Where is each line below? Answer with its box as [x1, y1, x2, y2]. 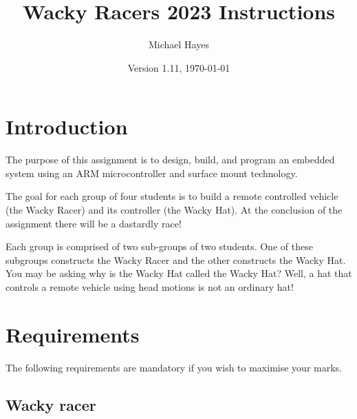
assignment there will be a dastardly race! [6, 216, 182, 230]
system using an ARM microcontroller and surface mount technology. [6, 165, 298, 180]
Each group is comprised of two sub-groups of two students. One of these [6, 239, 313, 254]
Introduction [6, 112, 128, 141]
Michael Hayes [149, 37, 209, 52]
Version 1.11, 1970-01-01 [127, 60, 230, 74]
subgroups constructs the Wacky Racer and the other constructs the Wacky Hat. [6, 252, 346, 267]
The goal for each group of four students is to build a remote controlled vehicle [6, 189, 338, 203]
